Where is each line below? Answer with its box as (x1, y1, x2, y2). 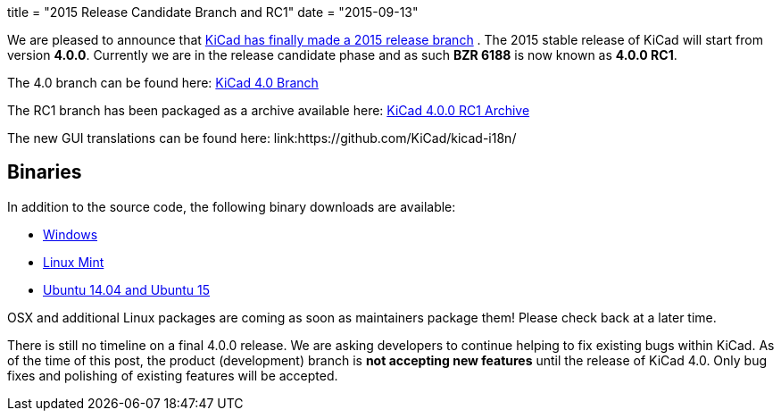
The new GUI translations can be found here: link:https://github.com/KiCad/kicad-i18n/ (7, 130, 517, 146)
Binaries (7, 161, 82, 184)
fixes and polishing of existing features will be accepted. (7, 367, 338, 383)
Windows (43, 226, 98, 242)
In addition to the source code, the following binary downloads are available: (7, 198, 456, 214)
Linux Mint (43, 254, 104, 270)
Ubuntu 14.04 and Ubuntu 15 (43, 281, 211, 297)
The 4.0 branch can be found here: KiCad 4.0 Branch (7, 75, 319, 90)
